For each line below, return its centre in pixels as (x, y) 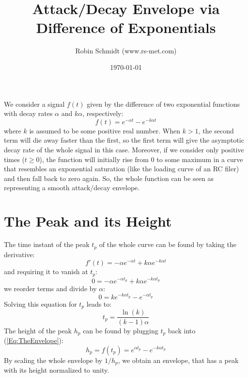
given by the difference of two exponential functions (163, 104)
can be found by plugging (121, 330)
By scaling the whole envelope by (53, 360)
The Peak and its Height (88, 221)
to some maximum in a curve (200, 159)
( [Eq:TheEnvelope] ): (34, 340)
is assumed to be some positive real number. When (105, 130)
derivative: (19, 254)
